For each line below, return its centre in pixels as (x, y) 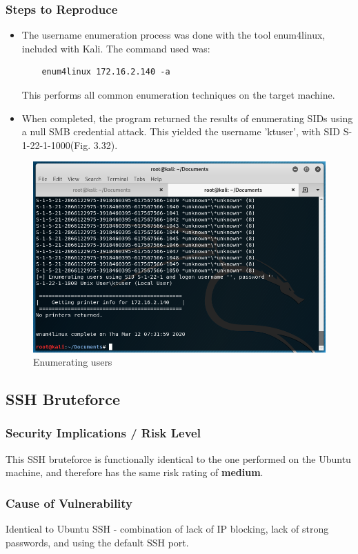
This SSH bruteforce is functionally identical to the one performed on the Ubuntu (178, 458)
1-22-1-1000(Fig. (56, 145)
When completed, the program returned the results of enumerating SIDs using (187, 118)
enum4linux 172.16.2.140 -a (106, 72)
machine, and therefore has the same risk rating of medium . (135, 472)
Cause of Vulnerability (69, 503)
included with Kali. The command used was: (116, 48)
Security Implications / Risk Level (103, 433)
